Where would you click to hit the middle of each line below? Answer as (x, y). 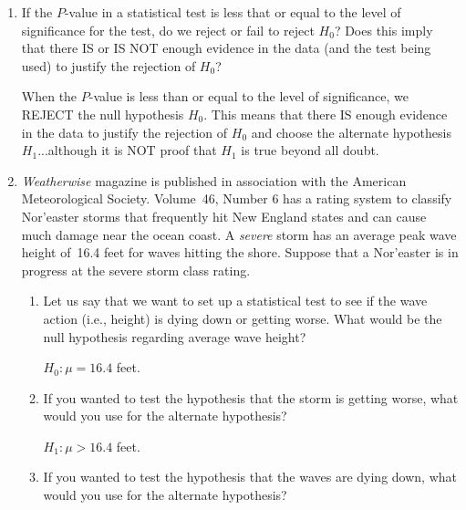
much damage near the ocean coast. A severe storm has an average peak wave (239, 234)
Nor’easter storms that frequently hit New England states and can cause (224, 216)
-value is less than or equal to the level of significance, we (249, 96)
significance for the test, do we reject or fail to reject (168, 30)
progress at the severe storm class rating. (136, 270)
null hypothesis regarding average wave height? (175, 336)
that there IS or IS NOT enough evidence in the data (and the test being (226, 48)
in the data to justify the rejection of (124, 132)
